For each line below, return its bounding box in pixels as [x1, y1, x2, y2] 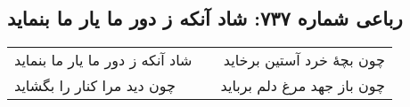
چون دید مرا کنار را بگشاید [14, 75, 176, 96]
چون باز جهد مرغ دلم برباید [220, 75, 385, 96]
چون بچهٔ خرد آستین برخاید [223, 50, 385, 71]
